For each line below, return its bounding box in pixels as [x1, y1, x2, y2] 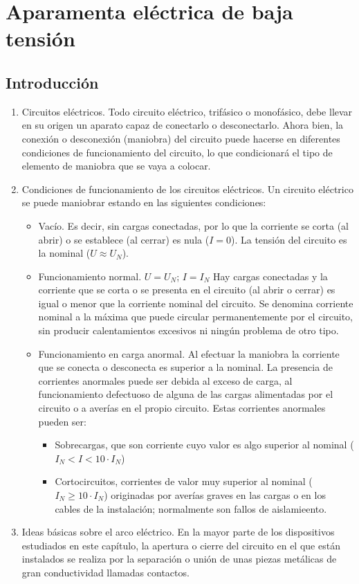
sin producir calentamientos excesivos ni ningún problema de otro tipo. [38, 323, 339, 338]
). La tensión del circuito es [230, 232, 347, 246]
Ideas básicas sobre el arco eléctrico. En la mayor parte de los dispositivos [21, 524, 335, 539]
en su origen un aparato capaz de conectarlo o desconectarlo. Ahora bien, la [21, 118, 344, 132]
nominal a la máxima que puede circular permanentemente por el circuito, [38, 309, 353, 324]
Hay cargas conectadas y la [213, 268, 328, 283]
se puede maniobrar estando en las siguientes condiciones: [21, 195, 266, 210]
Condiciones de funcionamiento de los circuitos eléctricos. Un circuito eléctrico [21, 181, 353, 196]
